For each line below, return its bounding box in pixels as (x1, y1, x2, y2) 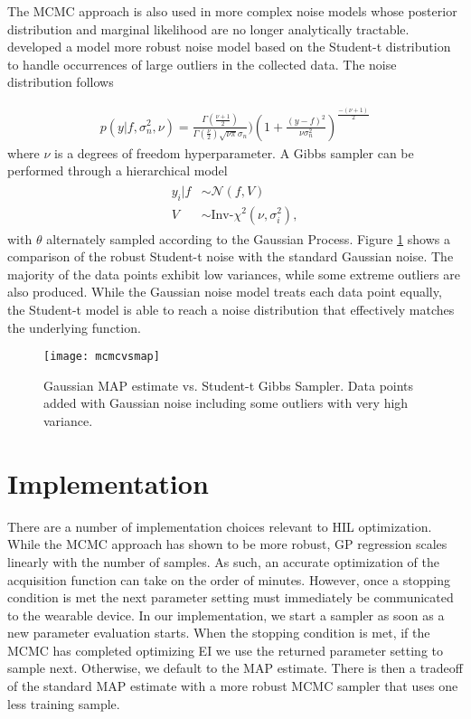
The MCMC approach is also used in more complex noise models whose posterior (7, 2, 457, 20)
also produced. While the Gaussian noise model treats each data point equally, (7, 282, 442, 301)
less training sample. (7, 694, 120, 713)
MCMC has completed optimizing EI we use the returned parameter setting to (7, 640, 443, 659)
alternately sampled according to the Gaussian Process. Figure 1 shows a (46, 229, 450, 248)
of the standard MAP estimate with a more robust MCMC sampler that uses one (7, 676, 458, 695)
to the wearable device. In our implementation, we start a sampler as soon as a (7, 605, 445, 624)
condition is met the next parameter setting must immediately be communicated (7, 588, 454, 607)
